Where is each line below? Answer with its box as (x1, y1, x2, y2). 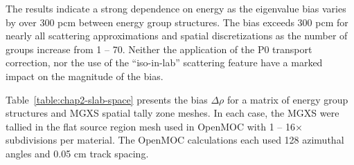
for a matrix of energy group (227, 92, 348, 106)
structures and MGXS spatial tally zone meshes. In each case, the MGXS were (6, 106, 339, 120)
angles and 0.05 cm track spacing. (6, 146, 149, 160)
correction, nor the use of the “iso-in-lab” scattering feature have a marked (6, 55, 323, 70)
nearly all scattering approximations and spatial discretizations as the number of (6, 28, 348, 43)
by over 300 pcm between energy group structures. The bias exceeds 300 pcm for (6, 14, 348, 29)
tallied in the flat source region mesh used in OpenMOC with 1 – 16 (6, 119, 295, 133)
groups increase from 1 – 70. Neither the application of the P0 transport (6, 41, 312, 56)
